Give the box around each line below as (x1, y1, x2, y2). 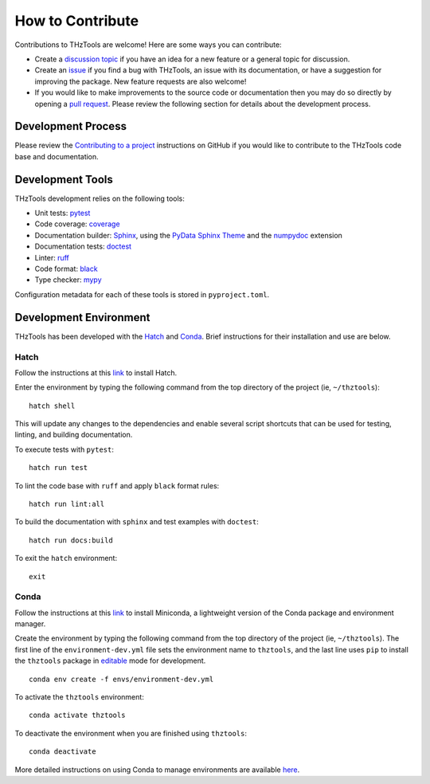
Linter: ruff (34, 253, 69, 262)
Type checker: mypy (34, 275, 103, 284)
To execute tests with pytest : (14, 445, 115, 454)
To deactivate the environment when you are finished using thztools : (14, 728, 247, 738)
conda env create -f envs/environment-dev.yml (29, 674, 214, 684)
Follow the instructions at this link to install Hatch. (14, 367, 178, 378)
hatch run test (29, 463, 88, 472)
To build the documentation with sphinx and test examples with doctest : (14, 517, 259, 527)
